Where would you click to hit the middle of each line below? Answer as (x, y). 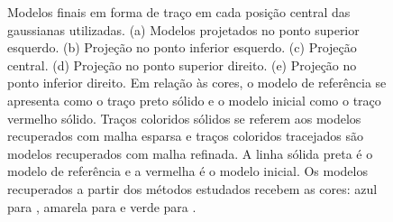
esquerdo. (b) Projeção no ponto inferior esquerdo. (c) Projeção (182, 47)
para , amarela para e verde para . (102, 206)
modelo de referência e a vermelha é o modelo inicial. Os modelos (187, 171)
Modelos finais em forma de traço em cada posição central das (179, 12)
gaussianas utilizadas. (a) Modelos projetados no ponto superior (183, 29)
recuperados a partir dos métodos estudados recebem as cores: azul (192, 188)
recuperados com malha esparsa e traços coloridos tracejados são (186, 136)
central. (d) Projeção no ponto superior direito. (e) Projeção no (182, 65)
